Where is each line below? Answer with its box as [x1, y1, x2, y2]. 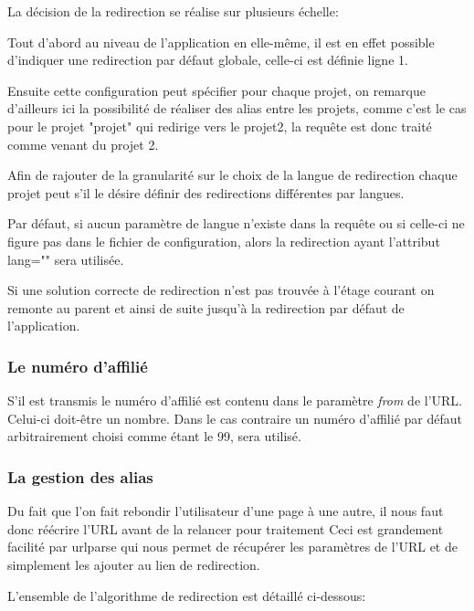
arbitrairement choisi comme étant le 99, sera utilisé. [7, 427, 301, 446]
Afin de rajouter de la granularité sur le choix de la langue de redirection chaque [7, 165, 458, 184]
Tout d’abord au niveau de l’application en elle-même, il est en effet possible [7, 32, 435, 51]
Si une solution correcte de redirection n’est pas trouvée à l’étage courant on [7, 280, 435, 300]
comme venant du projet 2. [7, 134, 159, 153]
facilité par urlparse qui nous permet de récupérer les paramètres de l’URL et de [7, 537, 458, 556]
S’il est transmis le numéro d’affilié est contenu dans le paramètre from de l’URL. [7, 391, 462, 410]
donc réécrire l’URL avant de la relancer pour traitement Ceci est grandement [7, 519, 444, 538]
